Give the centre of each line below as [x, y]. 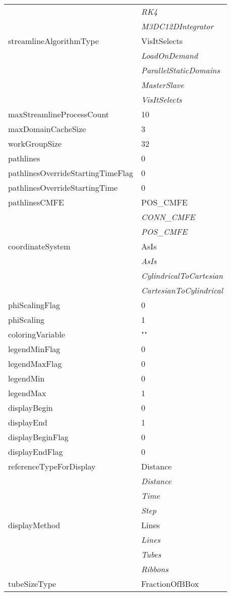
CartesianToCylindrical [182, 290]
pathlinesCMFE [36, 202]
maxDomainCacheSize [47, 129]
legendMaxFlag [35, 364]
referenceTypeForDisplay [52, 466]
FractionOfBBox [170, 584]
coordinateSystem [39, 246]
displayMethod [34, 525]
